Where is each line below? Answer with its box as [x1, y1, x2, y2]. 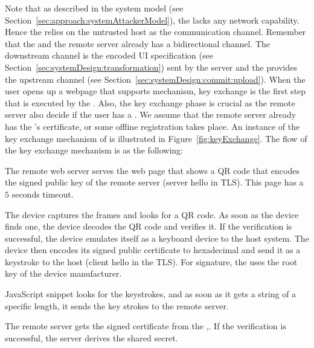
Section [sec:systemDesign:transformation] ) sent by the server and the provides [5, 60, 298, 73]
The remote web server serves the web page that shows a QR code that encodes [5, 164, 300, 176]
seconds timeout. [11, 187, 74, 200]
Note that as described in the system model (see [5, 2, 184, 14]
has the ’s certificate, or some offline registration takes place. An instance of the [5, 120, 300, 132]
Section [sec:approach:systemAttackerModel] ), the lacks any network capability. [5, 13, 300, 26]
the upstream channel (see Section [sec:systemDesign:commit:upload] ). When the [5, 72, 306, 85]
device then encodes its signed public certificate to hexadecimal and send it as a [5, 243, 301, 256]
